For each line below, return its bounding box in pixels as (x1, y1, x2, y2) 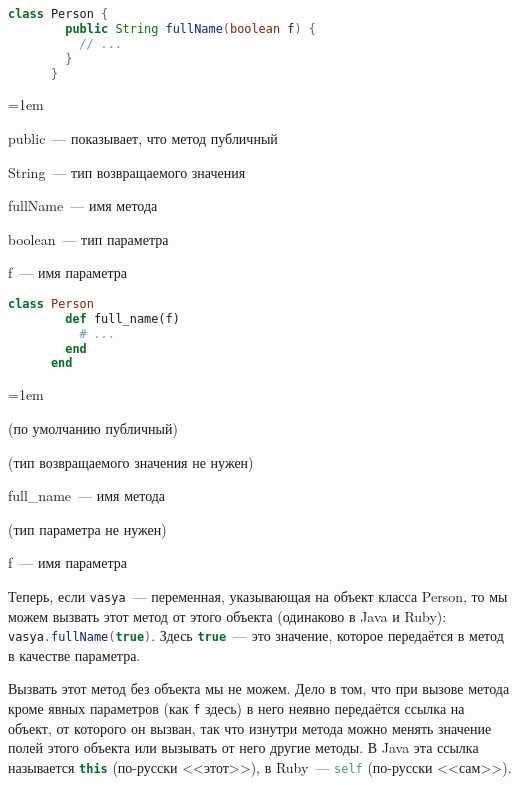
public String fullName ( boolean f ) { (65, 21, 316, 36)
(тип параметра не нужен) (8, 518, 167, 539)
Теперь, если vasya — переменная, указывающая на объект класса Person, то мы (8, 585, 508, 606)
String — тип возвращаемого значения (8, 161, 246, 182)
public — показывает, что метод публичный (8, 127, 278, 148)
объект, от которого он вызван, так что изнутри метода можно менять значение (8, 717, 492, 738)
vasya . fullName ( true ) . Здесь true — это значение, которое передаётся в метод (8, 625, 504, 646)
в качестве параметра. (8, 644, 141, 665)
